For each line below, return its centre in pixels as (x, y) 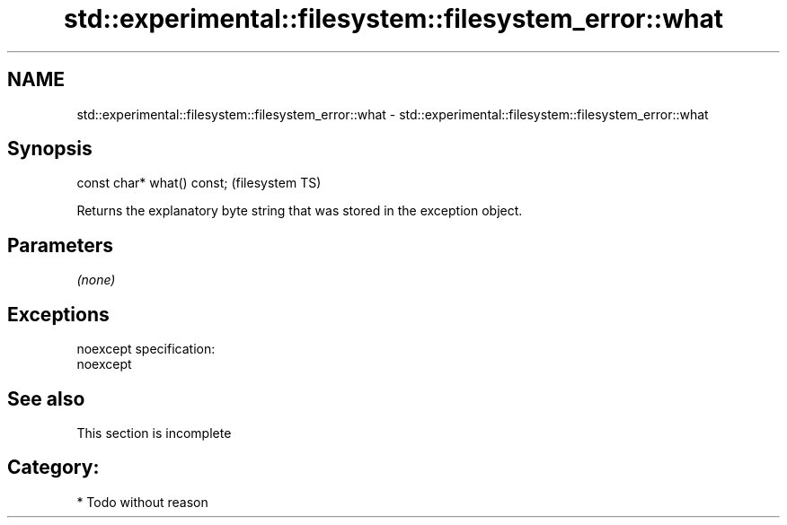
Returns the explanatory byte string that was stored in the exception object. (300, 211)
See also (46, 398)
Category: (53, 468)
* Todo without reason (142, 502)
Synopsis (50, 149)
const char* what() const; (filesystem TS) (199, 183)
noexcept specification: (146, 349)
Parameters (60, 245)
